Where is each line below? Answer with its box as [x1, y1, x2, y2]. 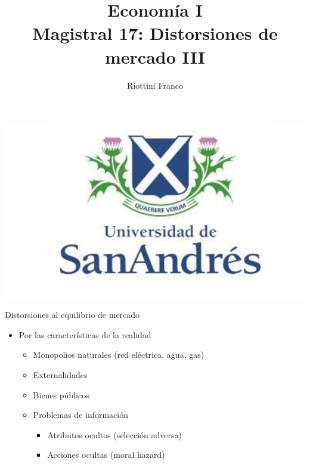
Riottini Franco [127, 79, 183, 91]
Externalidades [33, 368, 88, 380]
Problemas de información [33, 408, 129, 421]
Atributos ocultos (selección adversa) [47, 428, 182, 441]
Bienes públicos [33, 388, 89, 401]
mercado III [105, 44, 205, 68]
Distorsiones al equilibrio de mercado [5, 308, 140, 321]
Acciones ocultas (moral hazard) [47, 448, 165, 461]
